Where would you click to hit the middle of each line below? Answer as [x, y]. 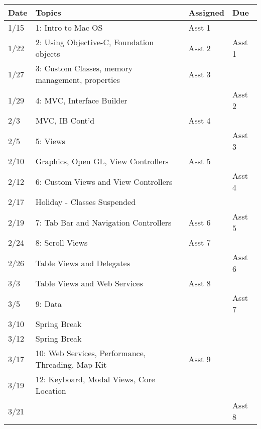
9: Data [48, 303]
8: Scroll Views [61, 242]
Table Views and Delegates [83, 263]
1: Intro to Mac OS [69, 27]
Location [51, 391]
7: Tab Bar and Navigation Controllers [103, 222]
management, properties [78, 80]
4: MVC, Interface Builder [81, 100]
